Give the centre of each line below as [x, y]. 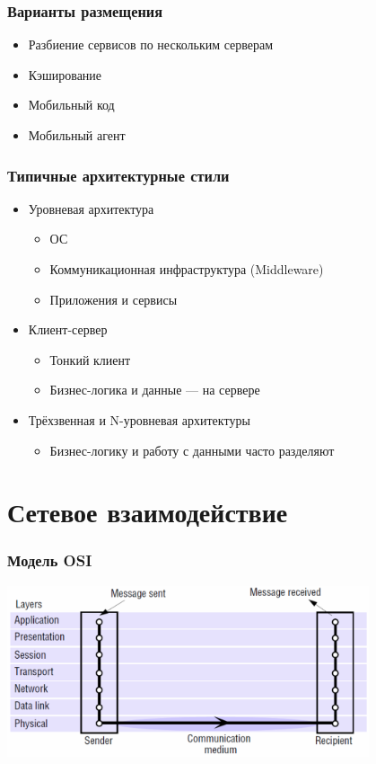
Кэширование [65, 74]
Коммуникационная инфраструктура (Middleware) [187, 269]
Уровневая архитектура [91, 208]
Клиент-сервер [68, 329]
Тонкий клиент [90, 359]
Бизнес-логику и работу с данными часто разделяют [192, 450]
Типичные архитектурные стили [118, 175]
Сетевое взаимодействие [148, 512]
